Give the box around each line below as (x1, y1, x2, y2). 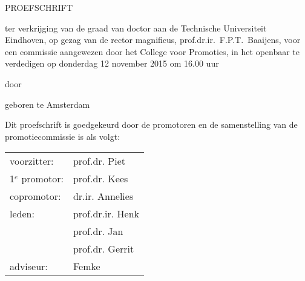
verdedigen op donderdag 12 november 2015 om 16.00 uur (5, 57, 219, 70)
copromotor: (10, 189, 61, 203)
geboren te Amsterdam (5, 98, 90, 110)
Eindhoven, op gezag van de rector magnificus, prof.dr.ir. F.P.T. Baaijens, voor (5, 33, 301, 46)
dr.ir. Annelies (73, 189, 134, 203)
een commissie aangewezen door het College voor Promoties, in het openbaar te (5, 45, 300, 58)
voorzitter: (10, 154, 54, 168)
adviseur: (10, 259, 48, 274)
